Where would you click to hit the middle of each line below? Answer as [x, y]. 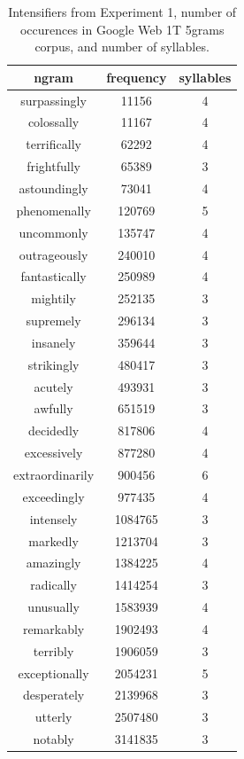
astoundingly [53, 188]
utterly [53, 717]
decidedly [53, 430]
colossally [53, 122]
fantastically [53, 276]
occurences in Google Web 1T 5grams [122, 29]
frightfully [53, 166]
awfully [53, 408]
